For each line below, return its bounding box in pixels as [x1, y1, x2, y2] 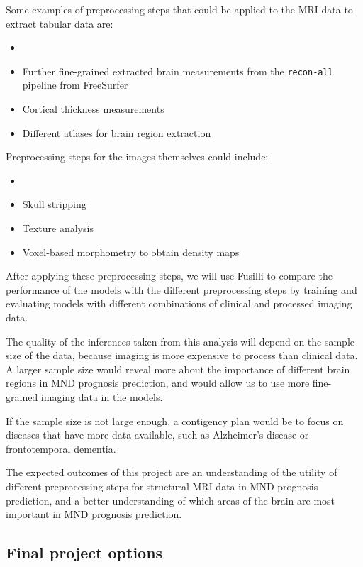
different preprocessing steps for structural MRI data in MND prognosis [6, 478, 318, 493]
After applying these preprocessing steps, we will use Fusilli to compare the [6, 268, 333, 283]
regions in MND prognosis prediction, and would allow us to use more [6, 375, 310, 390]
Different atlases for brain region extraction [22, 125, 211, 140]
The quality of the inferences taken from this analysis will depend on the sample [6, 334, 355, 348]
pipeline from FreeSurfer [22, 77, 128, 92]
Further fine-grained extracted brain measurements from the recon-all [22, 63, 333, 78]
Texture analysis [22, 221, 94, 235]
